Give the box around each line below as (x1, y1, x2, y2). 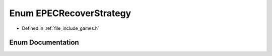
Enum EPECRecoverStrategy (9, 8, 131, 19)
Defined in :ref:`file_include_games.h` (22, 25, 99, 31)
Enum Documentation (9, 38, 79, 47)
